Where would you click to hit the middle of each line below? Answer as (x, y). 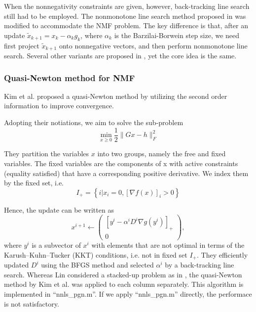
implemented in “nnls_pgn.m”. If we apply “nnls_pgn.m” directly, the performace (128, 294)
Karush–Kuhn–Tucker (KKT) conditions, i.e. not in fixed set (96, 254)
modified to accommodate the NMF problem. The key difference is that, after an (126, 25)
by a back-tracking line (200, 265)
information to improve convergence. (59, 106)
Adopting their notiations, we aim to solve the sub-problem (94, 122)
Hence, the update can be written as (59, 209)
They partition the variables (47, 154)
